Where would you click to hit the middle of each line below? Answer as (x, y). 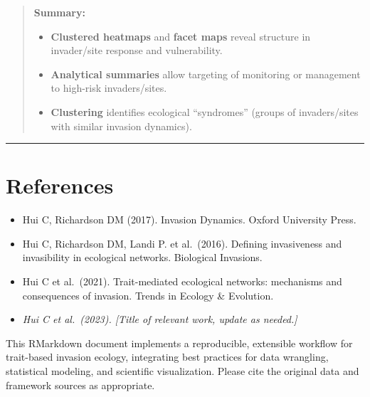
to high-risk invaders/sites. (109, 88)
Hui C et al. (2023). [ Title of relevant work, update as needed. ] (160, 319)
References (60, 185)
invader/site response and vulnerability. (137, 50)
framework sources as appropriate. (80, 385)
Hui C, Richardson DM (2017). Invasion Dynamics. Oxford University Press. (189, 219)
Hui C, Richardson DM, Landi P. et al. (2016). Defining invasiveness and (182, 243)
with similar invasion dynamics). (121, 126)
